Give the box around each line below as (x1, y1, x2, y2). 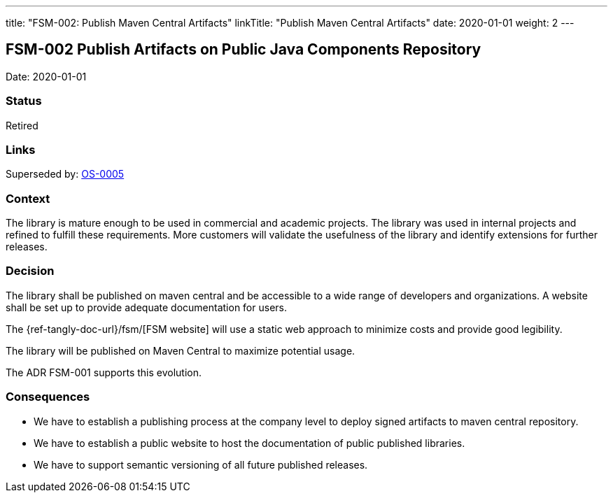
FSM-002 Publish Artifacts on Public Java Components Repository (6, 41, 481, 59)
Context (6, 191, 50, 206)
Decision (6, 264, 55, 278)
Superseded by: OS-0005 (6, 168, 125, 180)
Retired (6, 119, 38, 131)
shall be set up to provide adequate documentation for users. (6, 301, 287, 313)
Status (6, 94, 42, 108)
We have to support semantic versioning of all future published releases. (34, 458, 368, 471)
